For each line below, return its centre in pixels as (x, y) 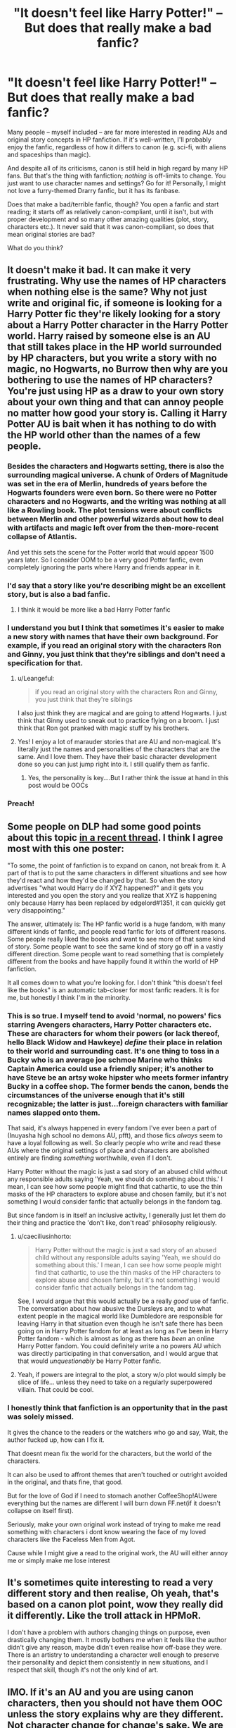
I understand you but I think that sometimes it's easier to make (116, 627)
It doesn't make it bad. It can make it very (99, 270)
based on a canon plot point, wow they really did (115, 1604)
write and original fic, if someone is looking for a (115, 303)
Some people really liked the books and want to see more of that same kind (117, 939)
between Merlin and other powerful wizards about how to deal (116, 519)
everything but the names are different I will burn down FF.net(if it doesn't (114, 1503)
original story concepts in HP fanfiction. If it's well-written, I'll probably (110, 140)
